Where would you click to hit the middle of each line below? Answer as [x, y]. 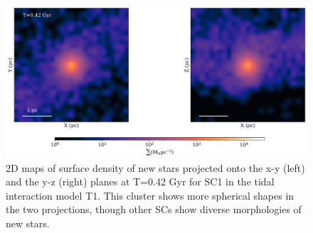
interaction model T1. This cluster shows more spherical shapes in [150, 195]
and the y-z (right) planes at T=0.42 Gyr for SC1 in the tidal [140, 181]
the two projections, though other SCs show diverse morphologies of [154, 209]
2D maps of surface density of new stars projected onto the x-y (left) [155, 167]
